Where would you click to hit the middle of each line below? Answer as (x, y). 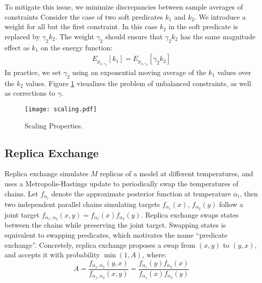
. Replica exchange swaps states (190, 214)
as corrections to (30, 93)
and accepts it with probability (52, 255)
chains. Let (21, 193)
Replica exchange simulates (47, 173)
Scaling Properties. (54, 125)
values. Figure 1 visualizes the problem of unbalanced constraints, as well (138, 83)
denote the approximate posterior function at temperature (141, 193)
